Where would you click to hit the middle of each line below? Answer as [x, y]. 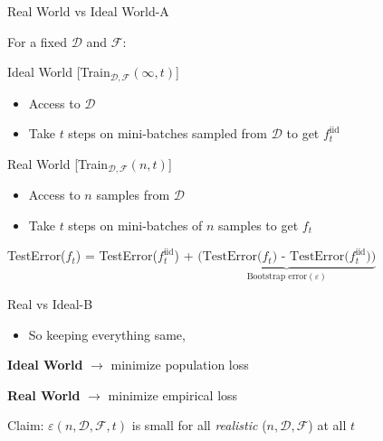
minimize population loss [180, 365]
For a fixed [37, 41]
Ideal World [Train [59, 72]
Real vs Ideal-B [50, 303]
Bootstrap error [277, 277]
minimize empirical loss [173, 394]
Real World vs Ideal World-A [88, 11]
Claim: [26, 425]
